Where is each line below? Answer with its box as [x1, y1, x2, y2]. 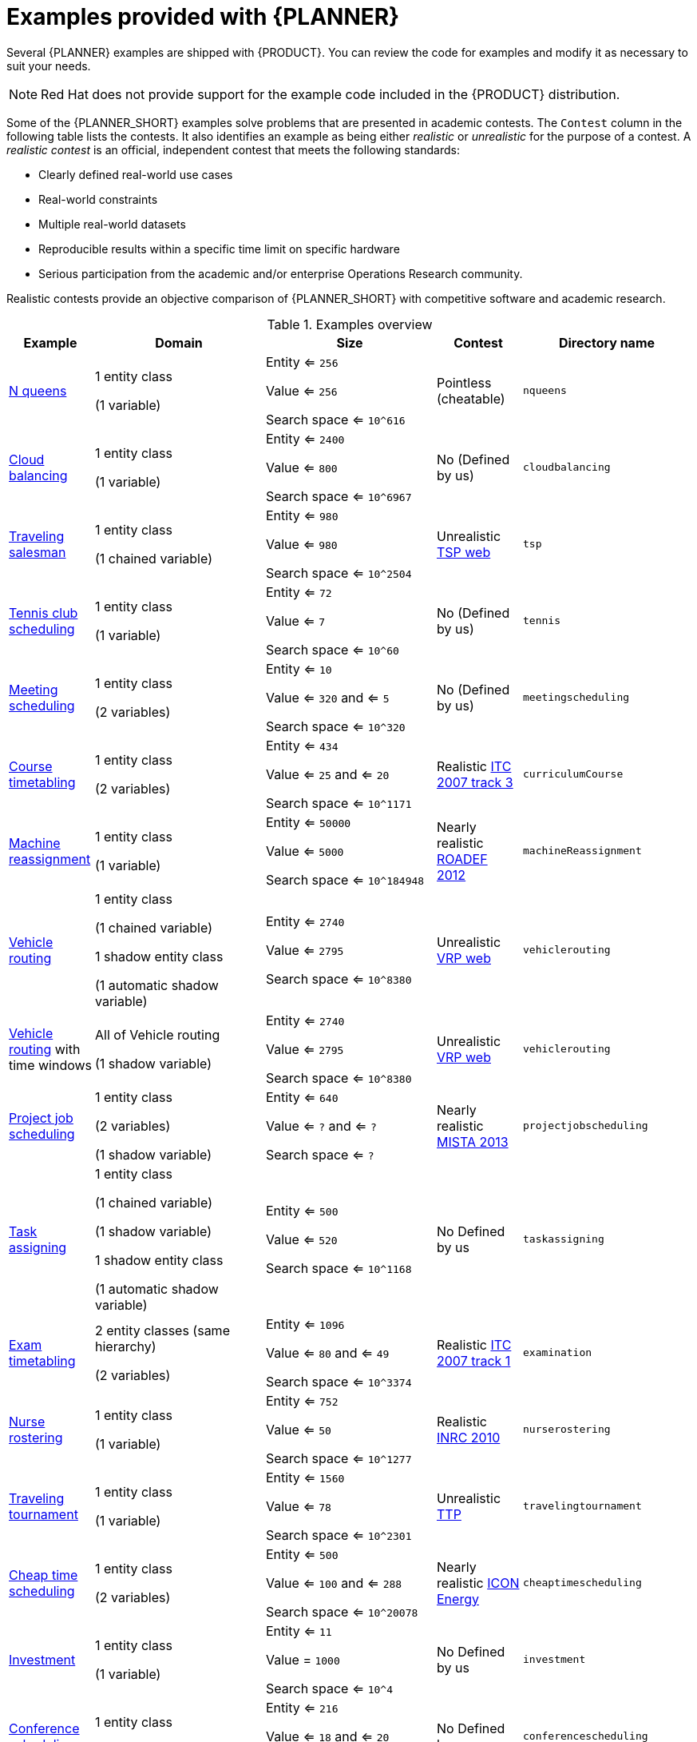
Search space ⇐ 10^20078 [266, 1603, 418, 1620]
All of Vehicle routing [95, 1026, 220, 1043]
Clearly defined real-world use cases [38, 167, 233, 181]
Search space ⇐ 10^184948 [266, 871, 425, 888]
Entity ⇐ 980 [266, 507, 339, 523]
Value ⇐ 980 [266, 535, 338, 552]
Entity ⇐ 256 [266, 353, 339, 370]
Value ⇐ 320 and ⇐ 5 [266, 689, 390, 706]
